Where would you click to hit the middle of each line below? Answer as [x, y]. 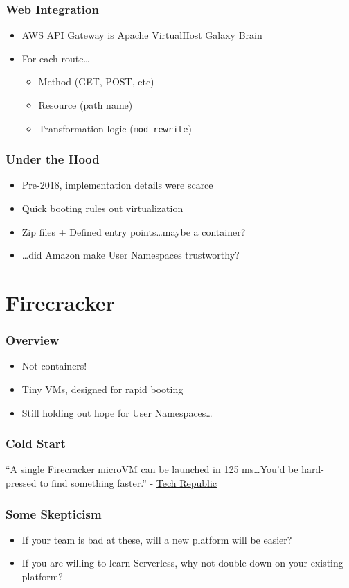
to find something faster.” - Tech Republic [128, 483]
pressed [21, 483]
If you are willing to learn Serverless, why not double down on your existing [182, 563]
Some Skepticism [54, 513]
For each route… [56, 58]
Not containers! [54, 366]
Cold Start [36, 443]
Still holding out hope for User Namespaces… [117, 412]
